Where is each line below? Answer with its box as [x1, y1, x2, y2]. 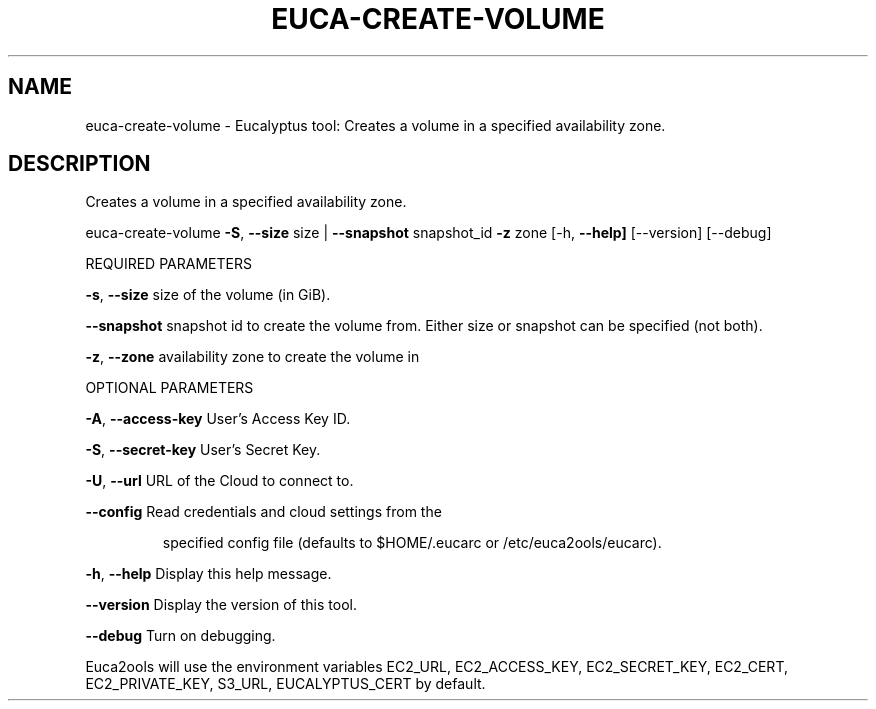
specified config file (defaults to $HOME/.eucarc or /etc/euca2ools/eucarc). [162, 534, 662, 552]
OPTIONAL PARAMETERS [85, 379, 254, 397]
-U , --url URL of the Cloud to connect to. [85, 472, 354, 490]
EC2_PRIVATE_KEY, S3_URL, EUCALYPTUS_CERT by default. [85, 675, 486, 693]
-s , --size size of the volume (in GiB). [85, 286, 331, 304]
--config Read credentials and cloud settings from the [85, 503, 442, 521]
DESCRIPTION [8, 151, 151, 177]
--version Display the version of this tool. [85, 596, 357, 614]
